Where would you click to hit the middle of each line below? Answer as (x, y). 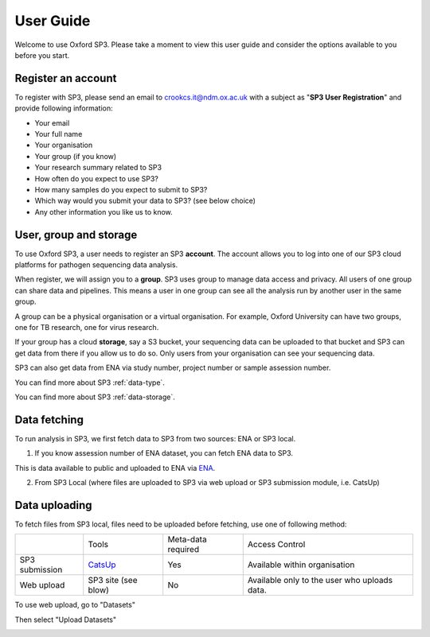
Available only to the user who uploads (320, 581)
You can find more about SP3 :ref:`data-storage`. (95, 397)
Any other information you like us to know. (104, 212)
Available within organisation (301, 565)
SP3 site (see (113, 581)
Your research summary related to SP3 (98, 168)
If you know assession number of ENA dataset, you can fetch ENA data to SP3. (164, 453)
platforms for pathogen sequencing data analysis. (96, 265)
